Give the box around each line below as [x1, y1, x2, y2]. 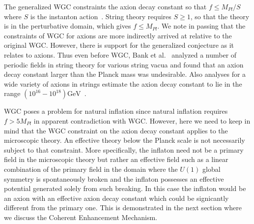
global [202, 163, 221, 174]
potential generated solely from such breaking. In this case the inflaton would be [4, 183, 246, 193]
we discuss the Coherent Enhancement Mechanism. [4, 212, 158, 222]
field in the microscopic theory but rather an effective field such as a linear [4, 154, 228, 164]
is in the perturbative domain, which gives [4, 21, 131, 31]
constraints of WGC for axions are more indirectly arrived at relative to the [4, 30, 232, 40]
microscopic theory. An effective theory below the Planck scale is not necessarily [4, 135, 245, 145]
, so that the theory [190, 11, 250, 21]
